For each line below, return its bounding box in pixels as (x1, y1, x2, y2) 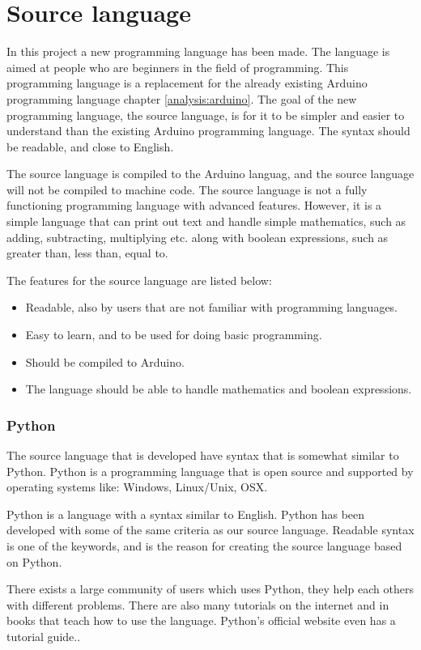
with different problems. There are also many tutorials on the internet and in (6, 596, 389, 613)
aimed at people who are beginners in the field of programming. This (6, 58, 349, 75)
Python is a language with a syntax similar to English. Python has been (6, 505, 365, 522)
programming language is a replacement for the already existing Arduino (6, 74, 368, 91)
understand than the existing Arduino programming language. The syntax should (6, 122, 410, 139)
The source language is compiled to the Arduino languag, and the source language (6, 165, 415, 182)
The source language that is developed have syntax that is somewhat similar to (6, 447, 399, 464)
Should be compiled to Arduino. (25, 353, 185, 370)
